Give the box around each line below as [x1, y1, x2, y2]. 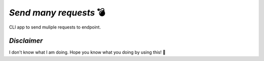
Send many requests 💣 [9, 7, 106, 18]
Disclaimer [9, 37, 43, 45]
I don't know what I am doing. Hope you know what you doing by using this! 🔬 [9, 49, 166, 55]
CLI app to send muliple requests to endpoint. [9, 24, 101, 30]
